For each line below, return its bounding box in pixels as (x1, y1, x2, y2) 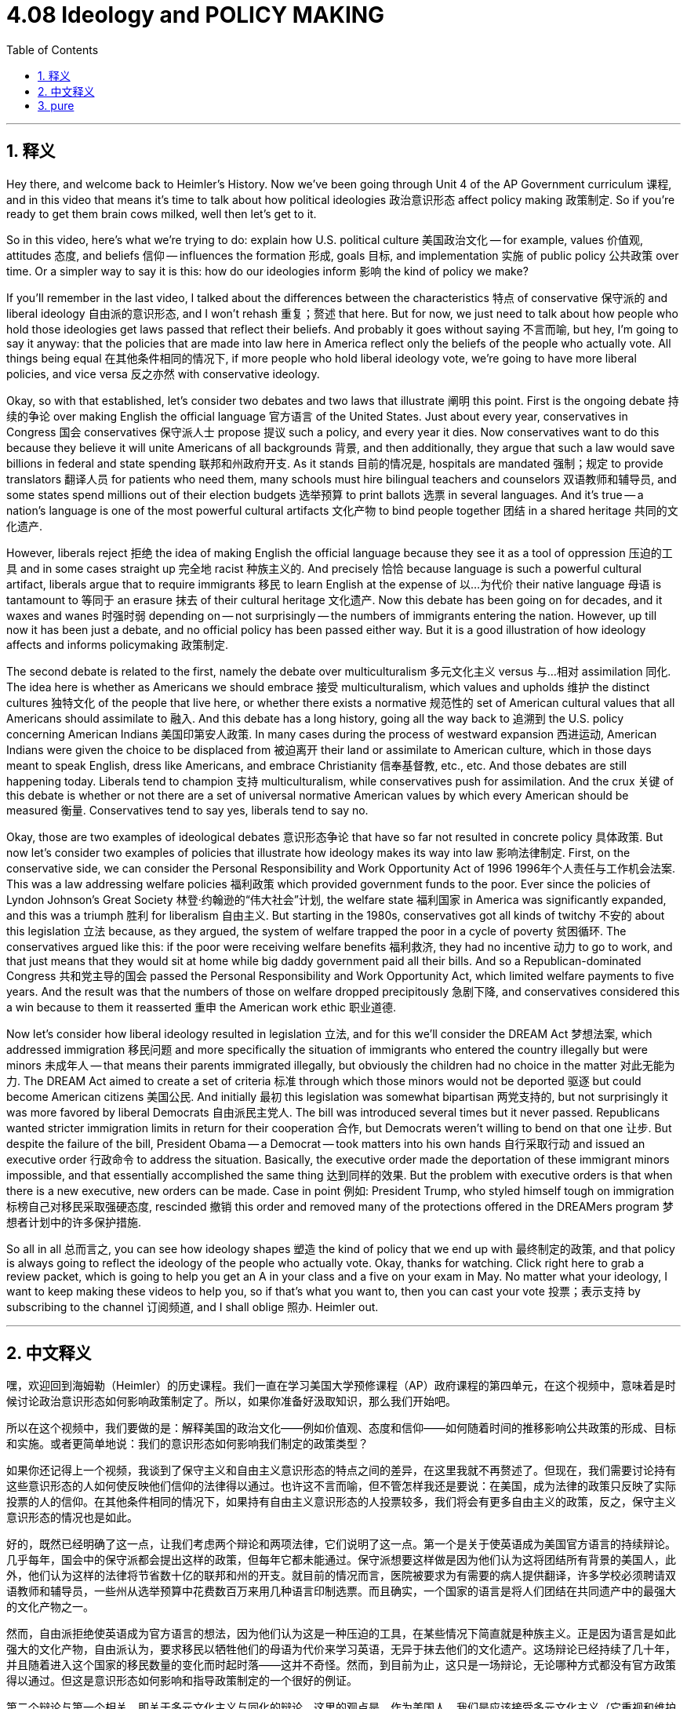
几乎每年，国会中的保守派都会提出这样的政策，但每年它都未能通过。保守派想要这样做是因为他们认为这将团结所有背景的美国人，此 (6, 1553, 676, 1567)
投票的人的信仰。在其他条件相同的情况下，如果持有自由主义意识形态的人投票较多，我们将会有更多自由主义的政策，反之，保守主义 (6, 1495, 676, 1509)
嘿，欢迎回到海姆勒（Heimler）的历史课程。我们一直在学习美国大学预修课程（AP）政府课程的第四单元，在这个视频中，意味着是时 (6, 1379, 676, 1393)
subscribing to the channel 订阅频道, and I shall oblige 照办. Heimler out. (6, 1299, 379, 1314)
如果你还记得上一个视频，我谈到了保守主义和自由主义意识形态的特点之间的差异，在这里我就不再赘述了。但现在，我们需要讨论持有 (6, 1463, 676, 1478)
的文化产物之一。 (6, 1600, 94, 1614)
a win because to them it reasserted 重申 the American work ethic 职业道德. (6, 1000, 397, 1014)
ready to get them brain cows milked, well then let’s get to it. (6, 206, 317, 220)
